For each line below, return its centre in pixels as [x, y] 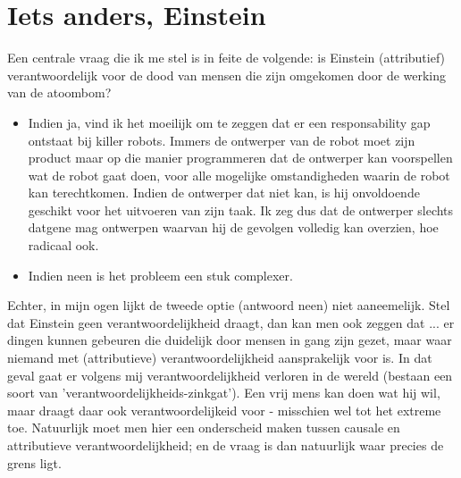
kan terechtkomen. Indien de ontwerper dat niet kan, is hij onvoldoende [224, 193]
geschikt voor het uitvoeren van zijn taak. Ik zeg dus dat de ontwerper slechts [241, 210]
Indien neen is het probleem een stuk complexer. [160, 275]
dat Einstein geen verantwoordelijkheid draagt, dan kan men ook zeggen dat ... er [231, 322]
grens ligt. [34, 462]
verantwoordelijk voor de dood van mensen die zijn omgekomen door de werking [227, 75]
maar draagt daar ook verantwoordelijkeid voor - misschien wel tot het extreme [224, 410]
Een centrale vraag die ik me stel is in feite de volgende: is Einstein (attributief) [226, 58]
